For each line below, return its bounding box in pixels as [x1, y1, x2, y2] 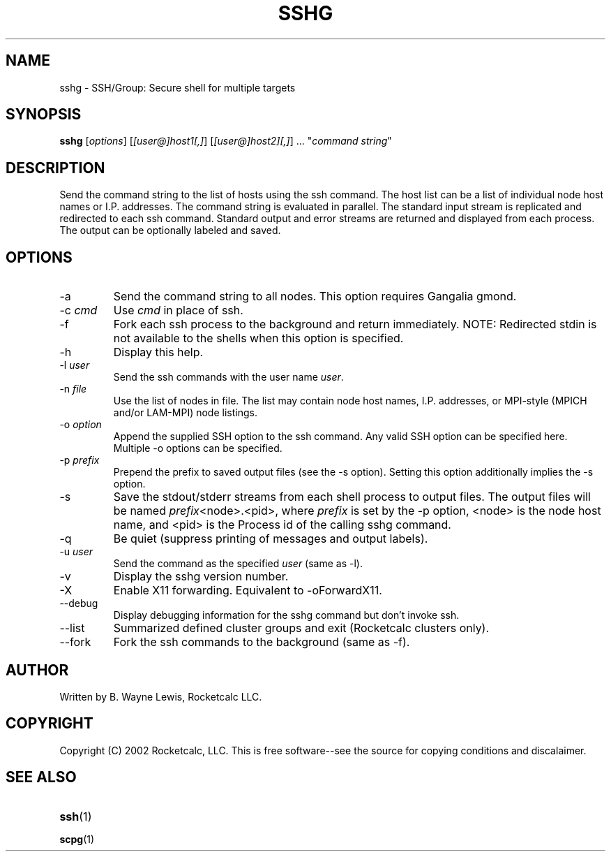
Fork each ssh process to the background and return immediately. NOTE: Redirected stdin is [113, 317, 597, 332]
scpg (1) [59, 833, 95, 845]
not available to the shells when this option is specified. [113, 331, 404, 346]
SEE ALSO [6, 768, 77, 786]
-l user [59, 359, 90, 372]
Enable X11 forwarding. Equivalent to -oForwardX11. [113, 583, 382, 598]
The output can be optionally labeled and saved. [59, 224, 281, 237]
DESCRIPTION [6, 159, 105, 177]
